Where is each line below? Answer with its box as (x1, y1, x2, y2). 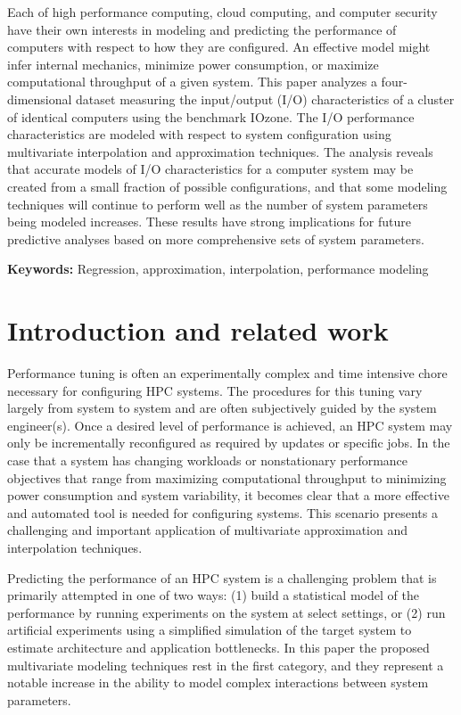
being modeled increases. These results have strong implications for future (7, 212, 411, 231)
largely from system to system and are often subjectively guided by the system (7, 399, 437, 417)
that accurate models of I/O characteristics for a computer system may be (7, 160, 414, 178)
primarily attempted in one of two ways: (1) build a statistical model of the (7, 586, 419, 604)
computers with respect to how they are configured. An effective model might (7, 37, 431, 56)
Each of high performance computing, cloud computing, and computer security (7, 3, 438, 21)
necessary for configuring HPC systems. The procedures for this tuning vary (7, 381, 423, 399)
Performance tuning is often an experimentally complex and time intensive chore (7, 364, 448, 382)
